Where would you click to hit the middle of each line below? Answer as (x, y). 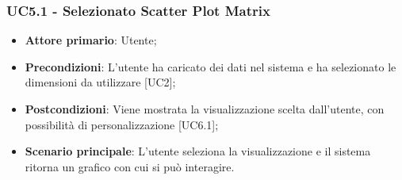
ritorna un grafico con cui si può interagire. (130, 166)
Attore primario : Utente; (91, 40)
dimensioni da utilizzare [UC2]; (100, 82)
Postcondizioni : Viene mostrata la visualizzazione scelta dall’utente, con (205, 109)
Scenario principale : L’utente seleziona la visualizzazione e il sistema (198, 151)
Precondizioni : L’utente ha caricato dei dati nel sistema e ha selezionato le (211, 66)
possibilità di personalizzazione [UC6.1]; (122, 124)
